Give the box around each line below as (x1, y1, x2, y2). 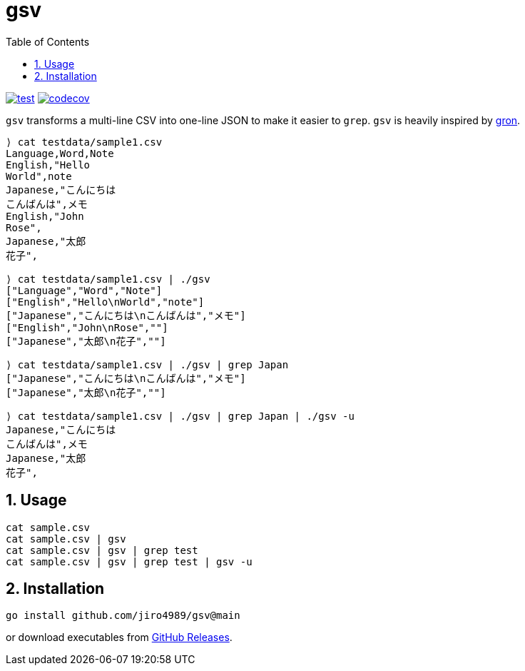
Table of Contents (6, 35, 90, 48)
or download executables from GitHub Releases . (6, 631, 233, 644)
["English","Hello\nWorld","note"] (6, 296, 205, 308)
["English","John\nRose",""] (6, 321, 168, 333)
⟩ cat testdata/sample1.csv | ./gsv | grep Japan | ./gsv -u (6, 410, 355, 422)
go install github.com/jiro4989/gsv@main (6, 610, 240, 622)
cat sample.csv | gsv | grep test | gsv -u (6, 555, 253, 567)
